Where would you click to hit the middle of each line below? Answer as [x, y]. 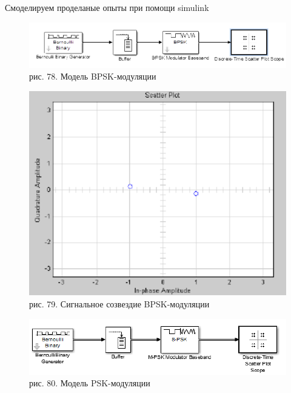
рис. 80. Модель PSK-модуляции [90, 383]
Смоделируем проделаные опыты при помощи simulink [107, 7]
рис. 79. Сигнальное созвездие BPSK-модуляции [119, 304]
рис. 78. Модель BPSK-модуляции [93, 76]
